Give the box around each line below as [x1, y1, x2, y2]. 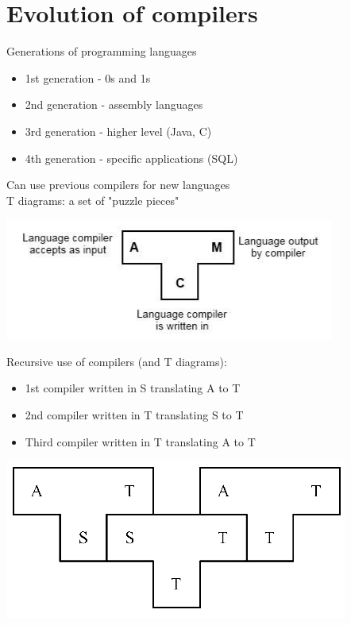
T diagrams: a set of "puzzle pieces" [6, 191, 179, 208]
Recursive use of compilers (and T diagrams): [6, 353, 227, 369]
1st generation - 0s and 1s [25, 69, 151, 86]
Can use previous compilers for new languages [6, 176, 230, 193]
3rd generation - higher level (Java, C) [25, 122, 212, 139]
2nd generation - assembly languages [25, 96, 203, 113]
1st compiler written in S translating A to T [25, 380, 241, 396]
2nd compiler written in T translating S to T [25, 407, 244, 423]
